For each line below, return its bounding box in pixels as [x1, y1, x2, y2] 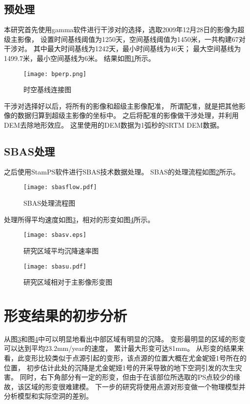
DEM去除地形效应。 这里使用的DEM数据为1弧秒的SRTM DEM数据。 [4, 120, 224, 130]
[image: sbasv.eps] [23, 231, 86, 239]
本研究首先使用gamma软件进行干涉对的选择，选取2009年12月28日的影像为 [4, 24, 238, 35]
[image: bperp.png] [23, 70, 86, 77]
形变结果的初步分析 [4, 305, 127, 325]
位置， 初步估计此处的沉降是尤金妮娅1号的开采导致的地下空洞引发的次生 [4, 362, 235, 372]
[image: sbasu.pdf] [23, 263, 86, 270]
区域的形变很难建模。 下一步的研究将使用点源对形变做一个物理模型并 [24, 381, 246, 391]
